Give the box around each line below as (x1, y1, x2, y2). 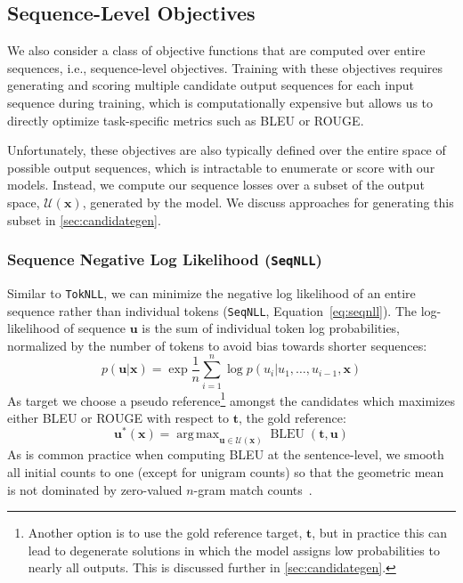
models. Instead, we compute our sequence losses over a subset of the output (7, 175, 425, 194)
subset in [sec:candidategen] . (7, 210, 161, 229)
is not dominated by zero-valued (7, 480, 183, 498)
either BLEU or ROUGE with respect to (7, 408, 229, 426)
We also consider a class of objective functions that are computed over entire (7, 41, 426, 60)
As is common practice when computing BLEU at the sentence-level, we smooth (7, 445, 444, 464)
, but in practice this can (312, 523, 448, 542)
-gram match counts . (193, 480, 313, 498)
